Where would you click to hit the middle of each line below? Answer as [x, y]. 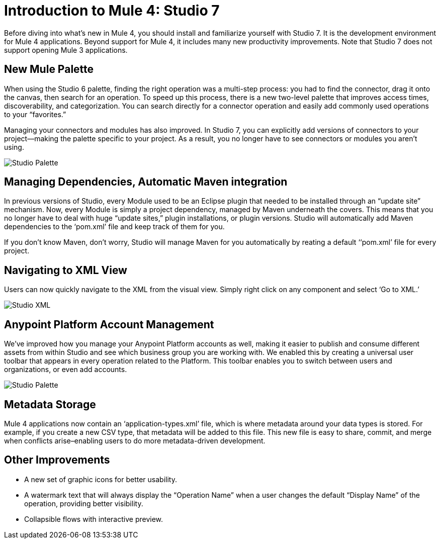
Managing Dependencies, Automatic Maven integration [146, 182]
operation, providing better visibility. [84, 503]
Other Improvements [57, 460]
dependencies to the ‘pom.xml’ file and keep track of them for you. [114, 227]
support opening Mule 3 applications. [66, 50]
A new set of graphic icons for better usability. [101, 479]
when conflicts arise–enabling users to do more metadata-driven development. [135, 440]
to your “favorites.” [35, 114]
